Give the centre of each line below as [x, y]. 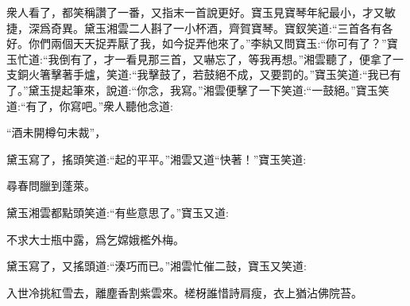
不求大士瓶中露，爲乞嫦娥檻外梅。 [95, 239]
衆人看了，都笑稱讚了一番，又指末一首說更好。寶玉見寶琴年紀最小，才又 [195, 12]
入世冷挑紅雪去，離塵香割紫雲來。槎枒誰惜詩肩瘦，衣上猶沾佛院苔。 [184, 292]
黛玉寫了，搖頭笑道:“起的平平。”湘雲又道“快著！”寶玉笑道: [157, 159]
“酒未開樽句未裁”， [56, 132]
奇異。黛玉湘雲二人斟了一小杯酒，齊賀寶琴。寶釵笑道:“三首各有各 [222, 27]
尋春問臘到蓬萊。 [51, 186]
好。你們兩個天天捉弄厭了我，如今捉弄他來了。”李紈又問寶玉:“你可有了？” [197, 43]
